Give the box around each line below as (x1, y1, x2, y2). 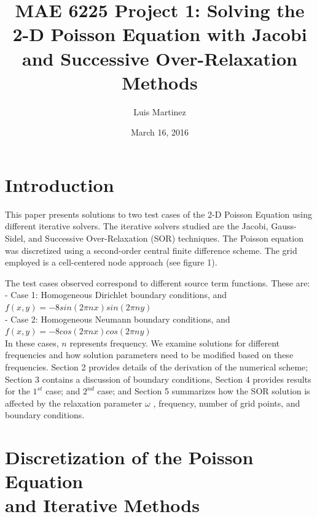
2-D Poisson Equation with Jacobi (12, 21, 307, 47)
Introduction (5, 172, 114, 197)
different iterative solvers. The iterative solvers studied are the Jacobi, (5, 220, 268, 232)
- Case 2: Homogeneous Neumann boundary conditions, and (5, 312, 230, 325)
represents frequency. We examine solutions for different (69, 336, 280, 349)
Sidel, (5, 232, 26, 244)
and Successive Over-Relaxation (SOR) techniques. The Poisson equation (28, 232, 303, 244)
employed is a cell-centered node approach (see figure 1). (5, 256, 217, 269)
